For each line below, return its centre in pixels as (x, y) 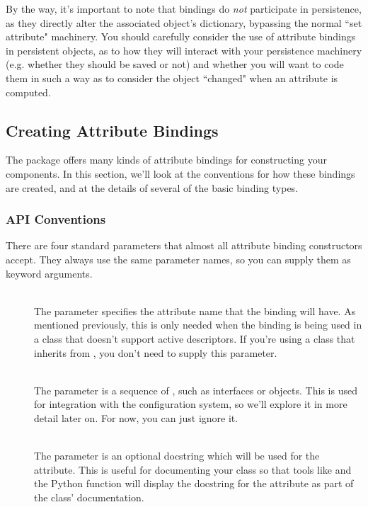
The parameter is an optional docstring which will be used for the (177, 456)
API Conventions (56, 219)
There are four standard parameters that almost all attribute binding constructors (184, 245)
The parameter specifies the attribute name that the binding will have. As (195, 311)
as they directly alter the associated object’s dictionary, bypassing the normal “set (184, 22)
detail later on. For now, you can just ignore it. (136, 417)
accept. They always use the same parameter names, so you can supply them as (178, 259)
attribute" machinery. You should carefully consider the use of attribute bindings (181, 36)
